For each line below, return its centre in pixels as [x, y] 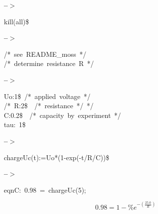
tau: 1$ [15, 124]
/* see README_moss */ [45, 54]
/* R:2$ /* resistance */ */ [49, 106]
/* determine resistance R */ [49, 63]
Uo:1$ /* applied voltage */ [47, 96]
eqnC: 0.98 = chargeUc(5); [45, 189]
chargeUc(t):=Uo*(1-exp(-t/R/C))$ [57, 157]
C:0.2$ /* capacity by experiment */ [63, 115]
